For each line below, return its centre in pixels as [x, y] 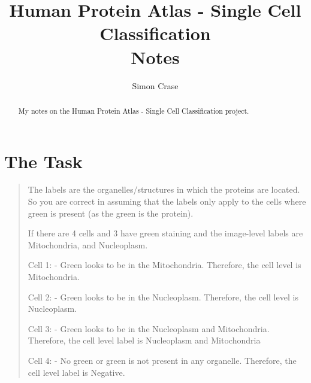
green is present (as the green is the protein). [111, 213]
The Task [43, 161]
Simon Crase [155, 85]
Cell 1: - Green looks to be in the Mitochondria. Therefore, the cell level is [164, 265]
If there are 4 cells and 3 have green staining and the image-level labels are [165, 233]
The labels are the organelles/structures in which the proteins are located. [164, 189]
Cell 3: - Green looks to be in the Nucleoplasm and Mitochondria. [149, 328]
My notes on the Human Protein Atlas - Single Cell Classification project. [134, 110]
